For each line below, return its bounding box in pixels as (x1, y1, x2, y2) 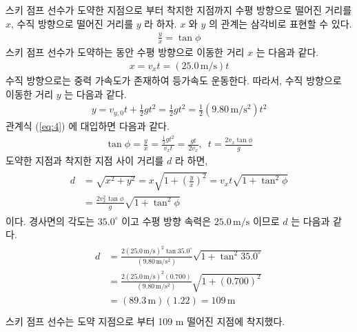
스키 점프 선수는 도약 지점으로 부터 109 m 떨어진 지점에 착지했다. (6, 314, 285, 329)
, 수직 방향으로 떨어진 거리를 (11, 16, 134, 30)
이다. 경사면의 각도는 (6, 213, 95, 228)
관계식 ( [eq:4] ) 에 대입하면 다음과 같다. (6, 119, 170, 133)
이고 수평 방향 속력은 (121, 213, 212, 228)
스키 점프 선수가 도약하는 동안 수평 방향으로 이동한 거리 (6, 45, 245, 59)
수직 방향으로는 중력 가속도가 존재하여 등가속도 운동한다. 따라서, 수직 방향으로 (6, 72, 342, 87)
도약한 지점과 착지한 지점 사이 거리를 (6, 153, 164, 168)
